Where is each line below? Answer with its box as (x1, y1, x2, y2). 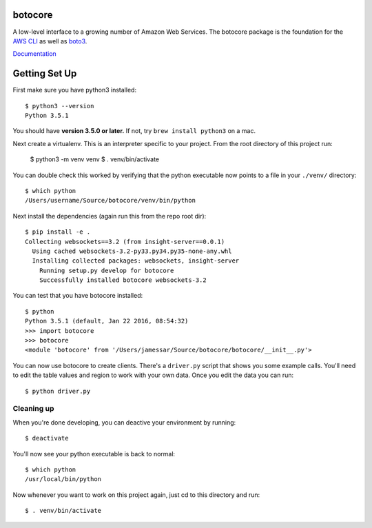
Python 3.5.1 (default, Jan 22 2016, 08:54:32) (25, 317, 189, 325)
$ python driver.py (25, 387, 91, 395)
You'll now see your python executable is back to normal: (12, 449, 176, 458)
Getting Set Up (12, 68, 77, 79)
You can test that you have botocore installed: (12, 292, 143, 300)
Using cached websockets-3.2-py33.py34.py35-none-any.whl (32, 247, 232, 255)
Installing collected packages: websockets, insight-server (32, 257, 240, 265)
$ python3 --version (25, 102, 94, 110)
